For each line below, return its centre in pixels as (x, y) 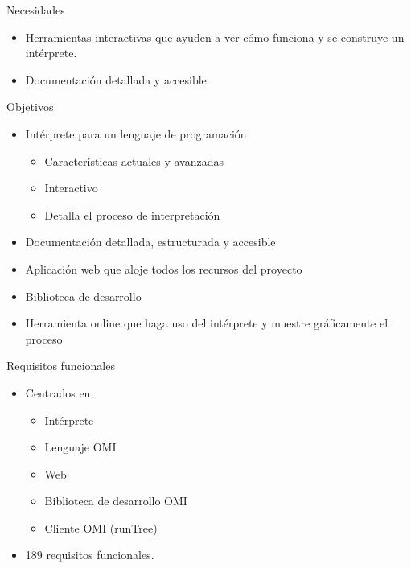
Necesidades (36, 10)
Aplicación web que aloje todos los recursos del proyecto (164, 268)
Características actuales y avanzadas (134, 161)
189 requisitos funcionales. (90, 555)
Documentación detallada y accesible (116, 79)
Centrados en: (60, 392)
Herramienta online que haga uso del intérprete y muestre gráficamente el (207, 323)
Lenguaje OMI (80, 447)
